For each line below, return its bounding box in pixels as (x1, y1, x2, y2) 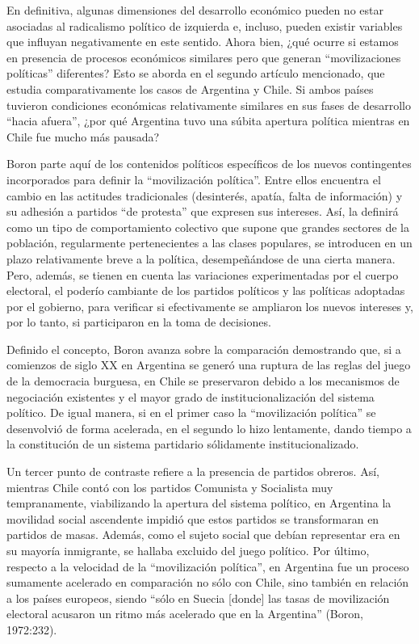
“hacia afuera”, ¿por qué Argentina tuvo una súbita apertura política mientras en (6, 112, 410, 129)
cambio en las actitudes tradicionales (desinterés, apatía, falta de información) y (6, 187, 403, 204)
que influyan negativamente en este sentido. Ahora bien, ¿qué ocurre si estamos (6, 33, 399, 50)
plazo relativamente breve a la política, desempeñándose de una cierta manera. (6, 250, 396, 267)
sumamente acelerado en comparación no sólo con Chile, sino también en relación (6, 574, 409, 591)
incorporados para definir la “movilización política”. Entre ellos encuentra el (6, 170, 381, 187)
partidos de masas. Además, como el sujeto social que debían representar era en (6, 526, 400, 543)
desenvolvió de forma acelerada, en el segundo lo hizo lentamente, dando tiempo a (6, 419, 412, 436)
